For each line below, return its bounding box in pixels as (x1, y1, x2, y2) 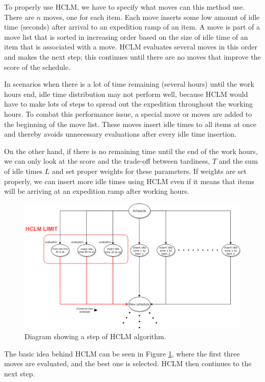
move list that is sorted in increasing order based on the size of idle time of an (4, 31, 248, 42)
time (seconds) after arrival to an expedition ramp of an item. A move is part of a (4, 21, 260, 32)
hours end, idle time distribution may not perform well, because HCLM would (4, 88, 248, 99)
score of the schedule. (4, 61, 71, 72)
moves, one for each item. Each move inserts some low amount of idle (43, 11, 260, 22)
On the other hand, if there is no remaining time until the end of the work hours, (4, 145, 258, 156)
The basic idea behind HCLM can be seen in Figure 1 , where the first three (4, 348, 240, 359)
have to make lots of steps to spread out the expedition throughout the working (4, 98, 253, 109)
